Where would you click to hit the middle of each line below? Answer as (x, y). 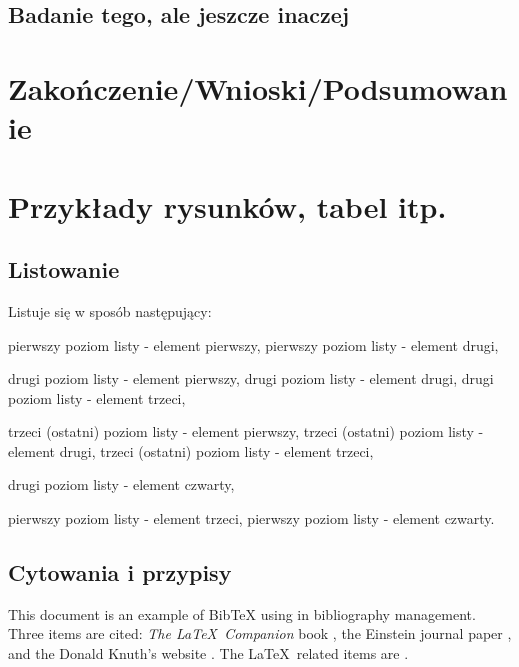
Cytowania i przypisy (120, 572)
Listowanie (64, 269)
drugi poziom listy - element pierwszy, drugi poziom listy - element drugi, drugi (251, 378)
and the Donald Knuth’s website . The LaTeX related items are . (208, 653)
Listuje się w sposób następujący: (110, 310)
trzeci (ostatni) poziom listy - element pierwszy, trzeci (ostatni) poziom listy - (246, 431)
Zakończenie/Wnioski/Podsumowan (258, 87)
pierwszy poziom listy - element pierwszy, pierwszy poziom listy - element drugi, (253, 344)
